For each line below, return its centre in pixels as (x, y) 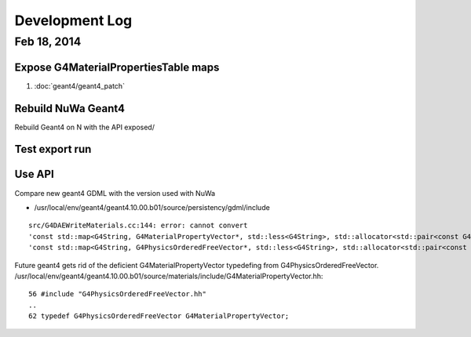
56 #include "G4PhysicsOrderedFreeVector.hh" (118, 294)
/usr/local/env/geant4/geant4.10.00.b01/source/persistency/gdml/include (152, 207)
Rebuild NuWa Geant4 (70, 109)
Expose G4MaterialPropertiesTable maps (117, 67)
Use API (34, 174)
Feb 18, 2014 (48, 42)
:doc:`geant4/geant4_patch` (80, 85)
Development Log (73, 20)
